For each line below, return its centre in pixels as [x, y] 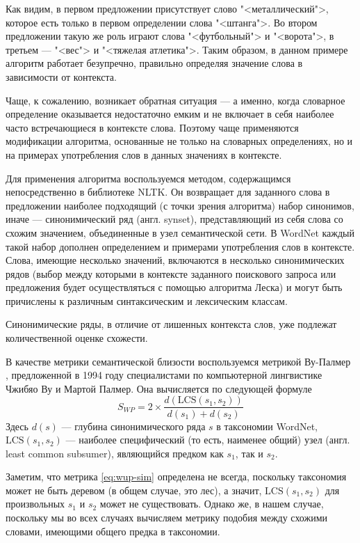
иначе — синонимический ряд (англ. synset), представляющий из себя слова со [174, 219]
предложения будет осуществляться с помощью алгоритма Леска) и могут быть [174, 287]
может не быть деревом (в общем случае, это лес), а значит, [134, 490]
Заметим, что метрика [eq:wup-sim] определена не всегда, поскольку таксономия [176, 477]
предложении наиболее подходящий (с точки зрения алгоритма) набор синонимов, [180, 205]
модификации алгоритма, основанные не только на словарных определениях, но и [179, 141]
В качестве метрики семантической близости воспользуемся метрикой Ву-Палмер [178, 361]
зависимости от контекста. [61, 76]
